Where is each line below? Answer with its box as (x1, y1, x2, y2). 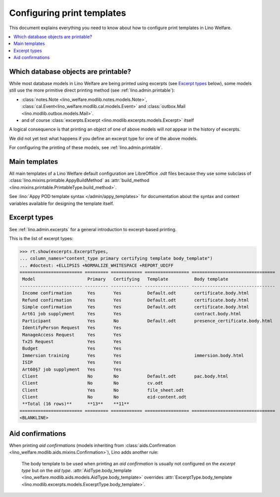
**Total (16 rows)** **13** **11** (22, 401, 130, 407)
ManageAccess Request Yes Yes (22, 332, 122, 338)
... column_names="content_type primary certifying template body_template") (19, 255, 213, 261)
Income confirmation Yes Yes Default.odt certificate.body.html (22, 290, 249, 296)
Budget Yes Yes (22, 346, 122, 351)
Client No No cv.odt (22, 380, 163, 386)
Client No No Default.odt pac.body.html (22, 373, 229, 379)
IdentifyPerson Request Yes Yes (22, 325, 122, 331)
